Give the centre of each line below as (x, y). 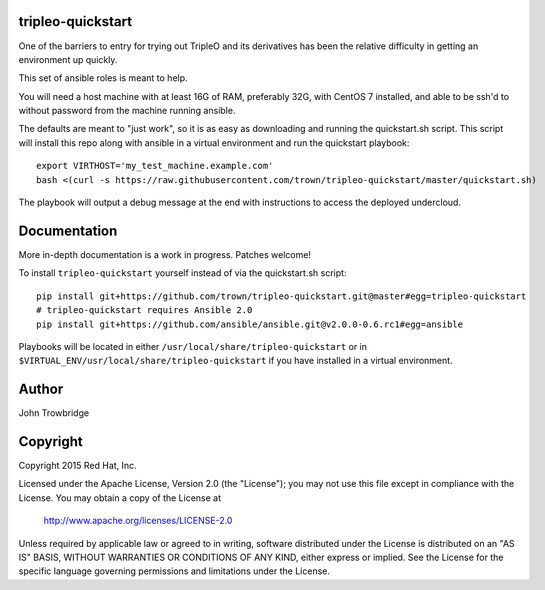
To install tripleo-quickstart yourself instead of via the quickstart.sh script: (182, 273)
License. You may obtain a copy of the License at (120, 497)
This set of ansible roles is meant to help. (103, 78)
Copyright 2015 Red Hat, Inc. (77, 466)
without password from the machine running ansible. (127, 111)
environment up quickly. (68, 59)
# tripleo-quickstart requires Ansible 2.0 (144, 310)
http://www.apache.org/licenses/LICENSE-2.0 (138, 521)
